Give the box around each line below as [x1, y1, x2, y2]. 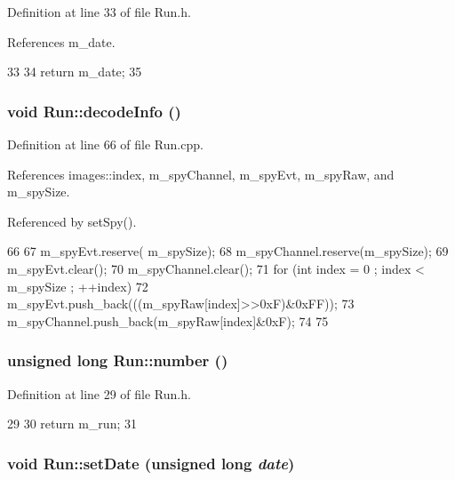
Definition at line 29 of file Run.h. [7, 384, 191, 403]
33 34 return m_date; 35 [7, 62, 142, 81]
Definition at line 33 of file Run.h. [7, 3, 191, 20]
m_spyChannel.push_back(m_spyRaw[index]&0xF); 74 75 [7, 311, 329, 330]
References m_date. [7, 32, 116, 51]
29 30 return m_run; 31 [7, 414, 137, 433]
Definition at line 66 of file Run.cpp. [7, 135, 204, 153]
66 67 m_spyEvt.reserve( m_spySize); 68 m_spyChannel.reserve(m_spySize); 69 [7, 242, 449, 260]
